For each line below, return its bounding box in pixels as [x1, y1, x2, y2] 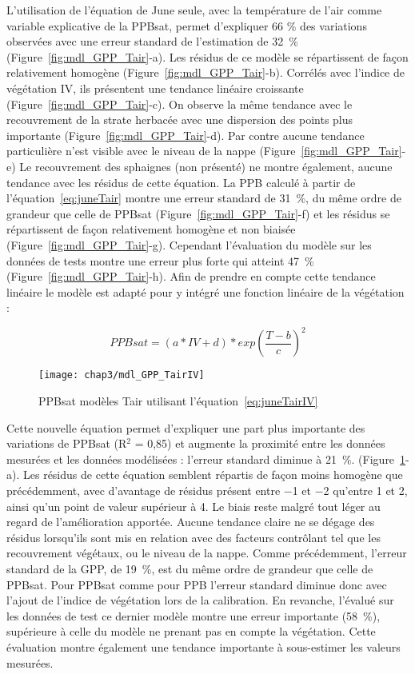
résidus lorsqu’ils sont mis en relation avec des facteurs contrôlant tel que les [6, 528, 381, 545]
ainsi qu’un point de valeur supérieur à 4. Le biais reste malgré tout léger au [6, 497, 381, 514]
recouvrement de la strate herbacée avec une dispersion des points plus [6, 111, 353, 128]
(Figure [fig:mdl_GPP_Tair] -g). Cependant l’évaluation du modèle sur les [6, 236, 372, 253]
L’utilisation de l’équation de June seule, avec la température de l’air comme [6, 2, 382, 18]
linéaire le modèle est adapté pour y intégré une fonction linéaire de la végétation [6, 283, 405, 300]
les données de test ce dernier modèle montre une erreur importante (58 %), [6, 607, 381, 624]
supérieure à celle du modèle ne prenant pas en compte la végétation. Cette [6, 623, 376, 640]
